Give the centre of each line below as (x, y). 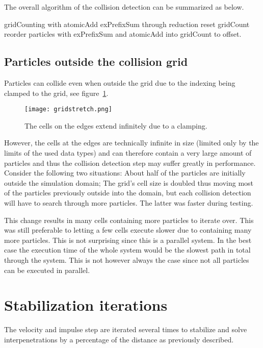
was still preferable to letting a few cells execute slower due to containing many (128, 230)
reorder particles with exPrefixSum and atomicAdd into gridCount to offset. (123, 34)
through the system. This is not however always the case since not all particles (127, 259)
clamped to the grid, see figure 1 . (56, 93)
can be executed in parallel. (47, 270)
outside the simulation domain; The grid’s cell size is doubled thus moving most (129, 182)
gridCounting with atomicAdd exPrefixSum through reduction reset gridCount (127, 24)
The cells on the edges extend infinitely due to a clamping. (116, 125)
